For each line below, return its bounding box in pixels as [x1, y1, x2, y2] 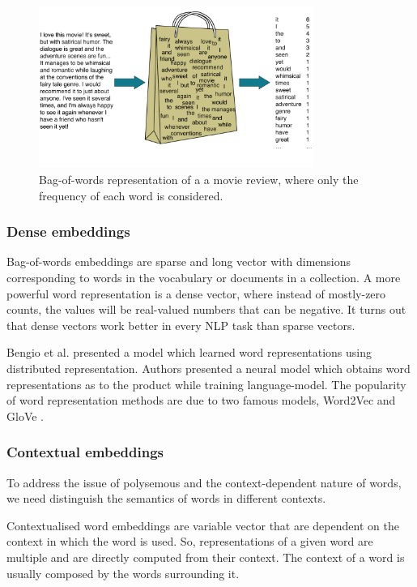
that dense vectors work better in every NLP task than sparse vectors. [6, 316, 355, 333]
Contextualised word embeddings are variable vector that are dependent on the [6, 516, 399, 533]
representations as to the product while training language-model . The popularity [6, 375, 406, 392]
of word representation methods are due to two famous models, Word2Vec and [6, 392, 396, 409]
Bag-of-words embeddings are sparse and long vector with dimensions [6, 253, 351, 270]
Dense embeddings [6, 221, 130, 242]
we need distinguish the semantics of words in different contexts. [6, 490, 326, 507]
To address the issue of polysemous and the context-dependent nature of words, [6, 473, 402, 491]
